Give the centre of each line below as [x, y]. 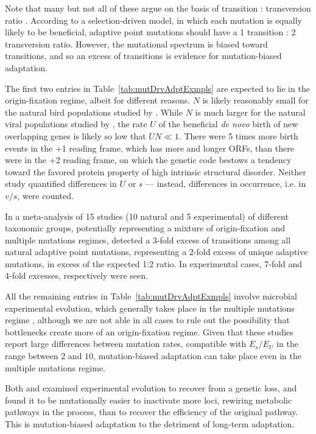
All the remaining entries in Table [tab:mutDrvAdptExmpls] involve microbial [151, 296]
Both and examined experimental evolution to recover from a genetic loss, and [151, 388]
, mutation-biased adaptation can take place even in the [198, 356]
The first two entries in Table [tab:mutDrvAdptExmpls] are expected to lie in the [157, 88]
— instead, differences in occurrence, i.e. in [226, 184]
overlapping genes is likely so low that [75, 135]
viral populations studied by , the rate [76, 124]
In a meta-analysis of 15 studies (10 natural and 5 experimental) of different [147, 216]
